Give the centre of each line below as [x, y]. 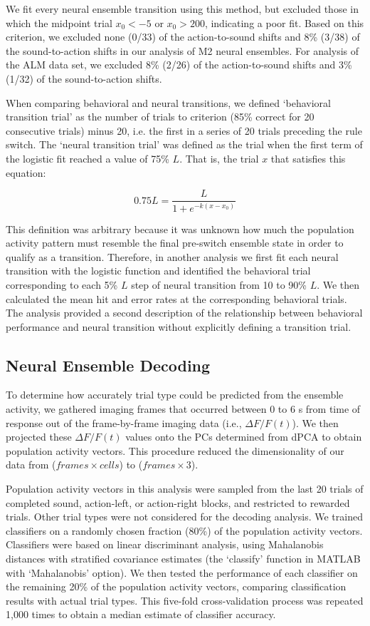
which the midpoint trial [59, 22]
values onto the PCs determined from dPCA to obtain [244, 437]
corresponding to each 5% [62, 284]
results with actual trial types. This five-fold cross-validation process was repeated [185, 600]
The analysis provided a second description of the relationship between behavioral [184, 313]
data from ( [31, 465]
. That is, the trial [219, 158]
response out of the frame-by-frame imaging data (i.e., [124, 422]
